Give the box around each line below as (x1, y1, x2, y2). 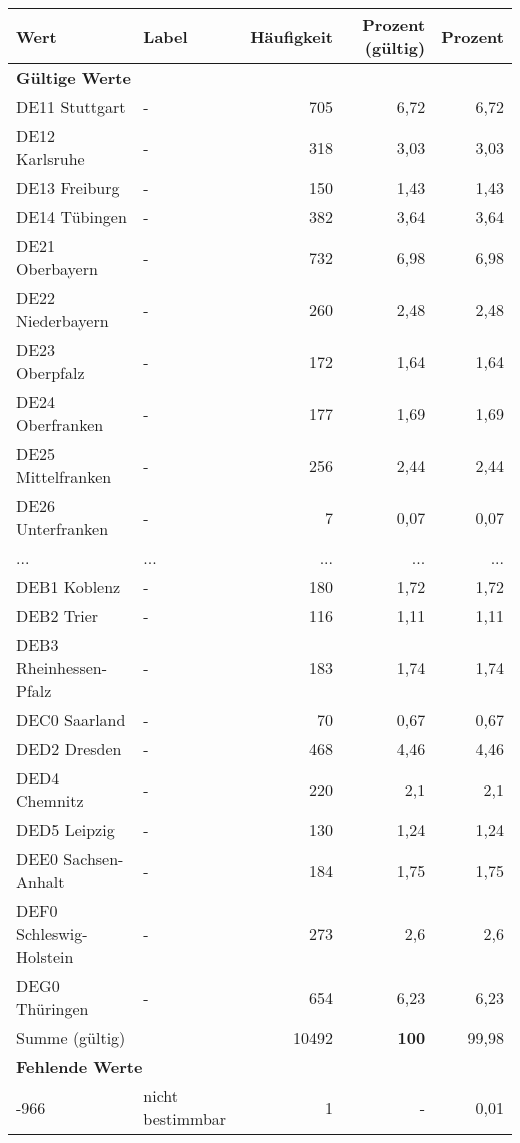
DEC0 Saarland (16, 708, 126, 731)
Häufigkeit (250, 24, 334, 48)
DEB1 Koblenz (16, 575, 121, 598)
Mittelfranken (16, 465, 112, 488)
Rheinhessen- (16, 656, 108, 679)
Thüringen (16, 997, 89, 1020)
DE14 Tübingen (16, 205, 127, 228)
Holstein (16, 945, 74, 968)
